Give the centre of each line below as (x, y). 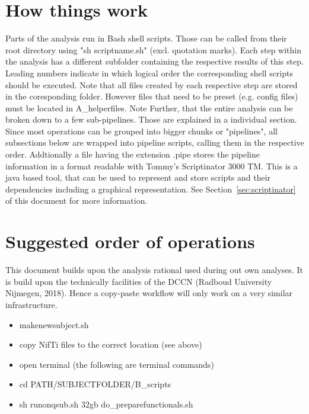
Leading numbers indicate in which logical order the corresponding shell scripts (149, 73)
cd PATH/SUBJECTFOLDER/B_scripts (95, 384)
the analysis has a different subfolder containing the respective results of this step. (154, 61)
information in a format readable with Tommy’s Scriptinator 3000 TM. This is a (152, 166)
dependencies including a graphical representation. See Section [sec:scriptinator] (151, 189)
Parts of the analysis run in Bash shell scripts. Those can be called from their (146, 38)
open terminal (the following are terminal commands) (117, 364)
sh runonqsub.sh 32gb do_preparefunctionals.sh (106, 404)
